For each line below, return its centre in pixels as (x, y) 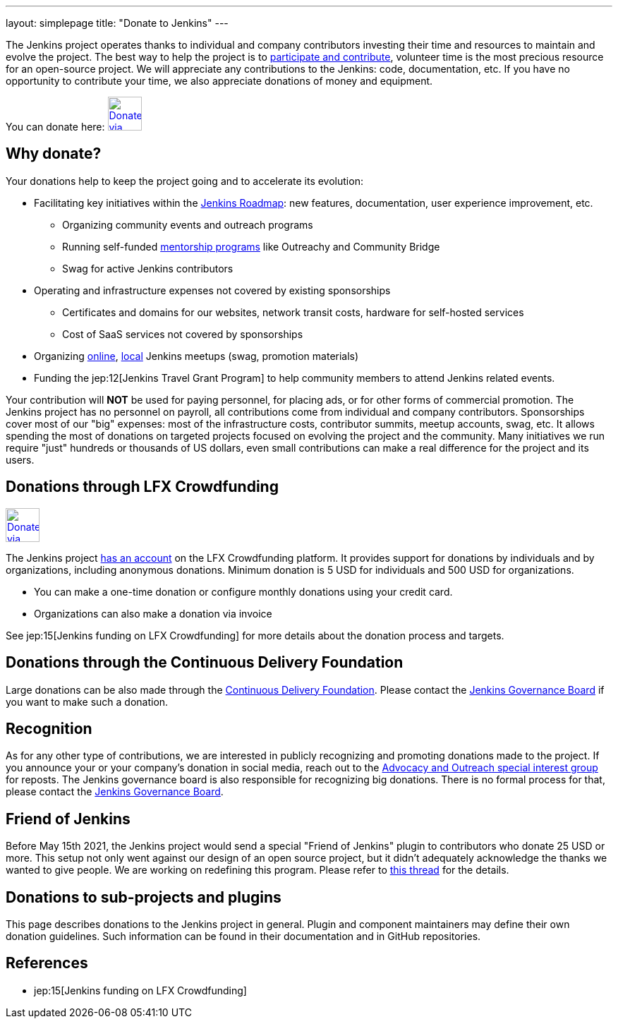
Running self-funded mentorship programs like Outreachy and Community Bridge (251, 246)
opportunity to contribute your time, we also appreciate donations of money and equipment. (219, 81)
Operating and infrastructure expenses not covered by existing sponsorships (212, 290)
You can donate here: (55, 127)
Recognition (49, 728)
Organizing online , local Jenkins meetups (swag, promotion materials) (196, 356)
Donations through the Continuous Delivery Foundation (205, 663)
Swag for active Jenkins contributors (148, 268)
